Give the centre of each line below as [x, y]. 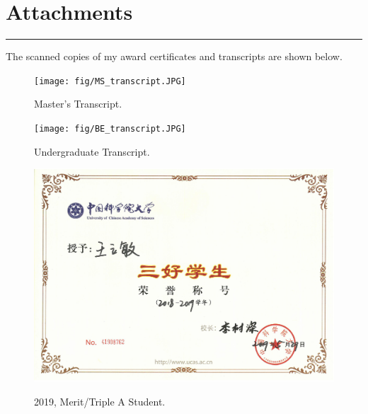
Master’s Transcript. [78, 104]
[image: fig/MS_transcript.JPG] [110, 81]
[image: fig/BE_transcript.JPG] [110, 128]
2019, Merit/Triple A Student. [100, 401]
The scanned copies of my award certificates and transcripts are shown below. [174, 56]
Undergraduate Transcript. [92, 151]
